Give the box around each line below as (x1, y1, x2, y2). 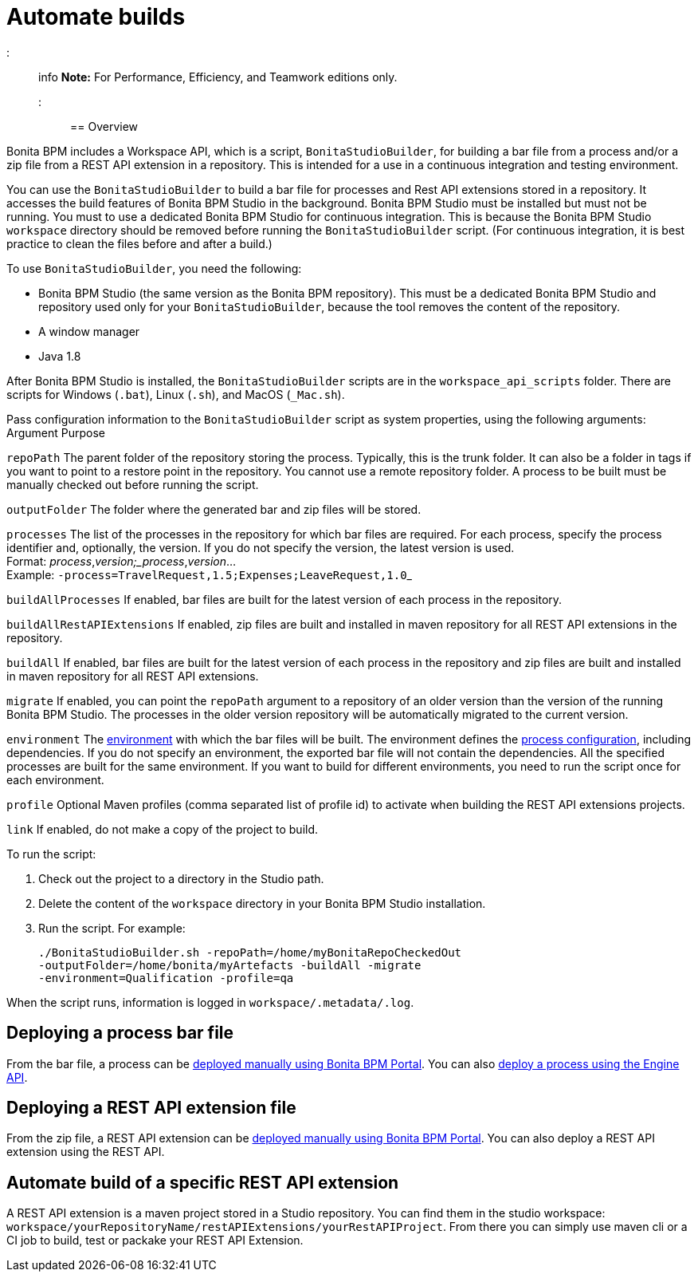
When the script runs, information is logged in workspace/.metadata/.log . (6, 995, 414, 1009)
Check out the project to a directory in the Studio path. (38, 871, 324, 886)
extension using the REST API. (6, 1145, 165, 1159)
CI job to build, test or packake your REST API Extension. (6, 1233, 304, 1248)
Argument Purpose (6, 425, 106, 440)
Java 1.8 (38, 349, 81, 363)
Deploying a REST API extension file (6, 1098, 296, 1118)
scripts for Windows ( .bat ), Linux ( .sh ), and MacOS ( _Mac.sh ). (6, 387, 345, 401)
